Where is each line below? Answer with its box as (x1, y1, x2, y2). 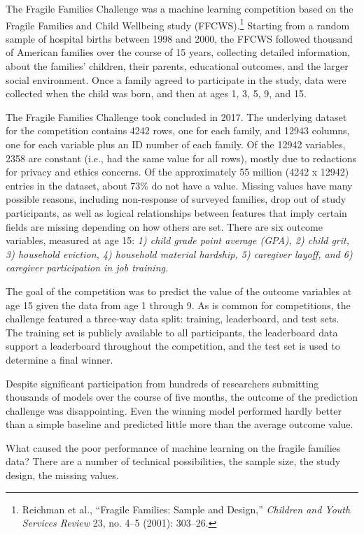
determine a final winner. (6, 352, 113, 366)
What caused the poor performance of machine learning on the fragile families (6, 440, 341, 455)
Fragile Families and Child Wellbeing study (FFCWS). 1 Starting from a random (6, 15, 350, 32)
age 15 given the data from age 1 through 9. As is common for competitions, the (6, 297, 351, 312)
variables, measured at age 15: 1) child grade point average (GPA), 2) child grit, (6, 233, 349, 248)
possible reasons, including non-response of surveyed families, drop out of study (6, 192, 346, 206)
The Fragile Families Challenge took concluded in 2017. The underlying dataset (6, 109, 347, 124)
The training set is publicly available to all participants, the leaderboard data (6, 324, 338, 339)
